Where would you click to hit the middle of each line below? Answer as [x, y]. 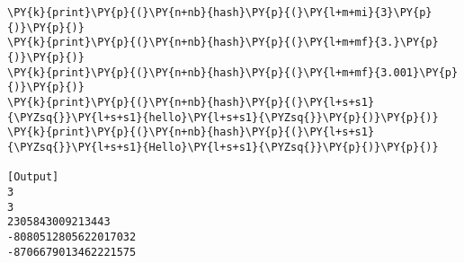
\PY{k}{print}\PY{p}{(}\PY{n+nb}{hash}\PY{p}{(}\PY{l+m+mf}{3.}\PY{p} [223, 43]
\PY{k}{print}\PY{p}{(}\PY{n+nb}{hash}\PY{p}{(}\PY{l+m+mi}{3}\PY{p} [220, 13]
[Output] [33, 177]
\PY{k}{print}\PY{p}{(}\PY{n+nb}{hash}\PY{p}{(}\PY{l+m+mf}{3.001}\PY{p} [233, 72]
